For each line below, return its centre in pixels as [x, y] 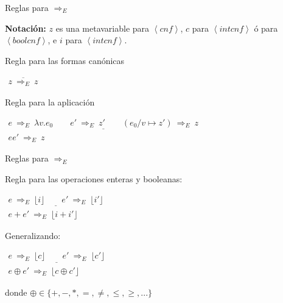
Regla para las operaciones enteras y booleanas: [94, 179]
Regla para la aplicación [50, 102]
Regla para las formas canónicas [65, 60]
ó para [266, 28]
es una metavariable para [103, 28]
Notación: [26, 28]
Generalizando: [33, 235]
